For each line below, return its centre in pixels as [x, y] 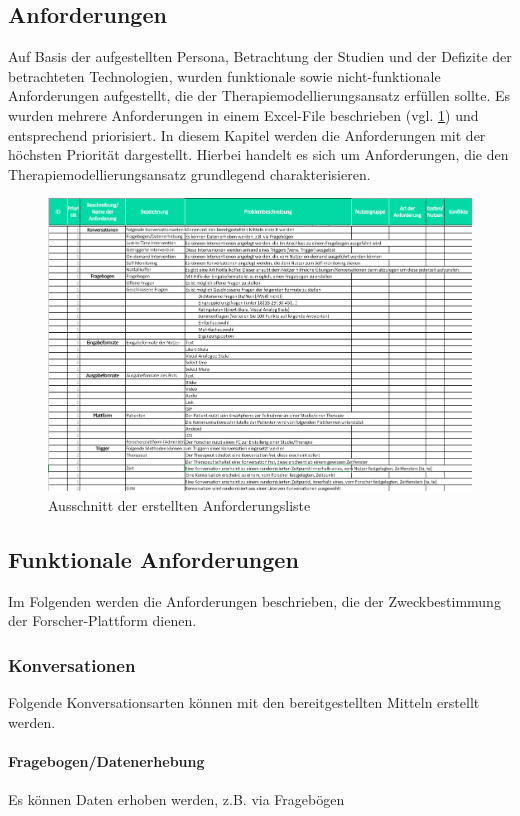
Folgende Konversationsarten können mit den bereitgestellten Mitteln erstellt [244, 702]
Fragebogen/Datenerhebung [106, 760]
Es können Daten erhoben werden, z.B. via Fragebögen [176, 799]
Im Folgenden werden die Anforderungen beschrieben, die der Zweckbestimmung [254, 600]
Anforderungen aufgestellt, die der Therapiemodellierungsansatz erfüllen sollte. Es [259, 95]
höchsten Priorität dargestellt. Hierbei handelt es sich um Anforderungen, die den [258, 154]
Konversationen [72, 664]
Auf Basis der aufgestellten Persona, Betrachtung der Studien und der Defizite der [260, 56]
